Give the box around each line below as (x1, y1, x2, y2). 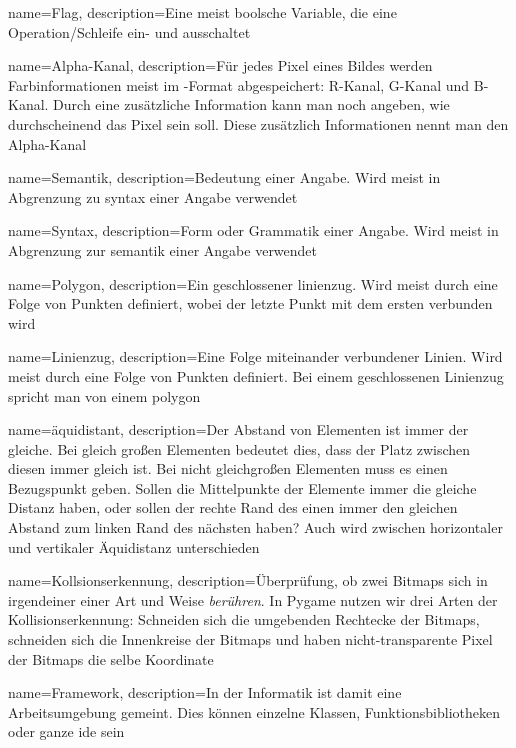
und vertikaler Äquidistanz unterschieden (8, 536, 260, 557)
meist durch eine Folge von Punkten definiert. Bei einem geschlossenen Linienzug (8, 365, 504, 386)
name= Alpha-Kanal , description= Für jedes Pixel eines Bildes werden (8, 55, 433, 76)
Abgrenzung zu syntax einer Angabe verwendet (8, 186, 298, 207)
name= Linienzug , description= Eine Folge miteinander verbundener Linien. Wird (8, 346, 503, 367)
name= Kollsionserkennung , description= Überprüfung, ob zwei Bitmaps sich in (8, 570, 488, 591)
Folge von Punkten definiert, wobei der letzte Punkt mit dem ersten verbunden (8, 293, 493, 314)
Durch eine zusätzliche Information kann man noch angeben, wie (53, 94, 450, 115)
